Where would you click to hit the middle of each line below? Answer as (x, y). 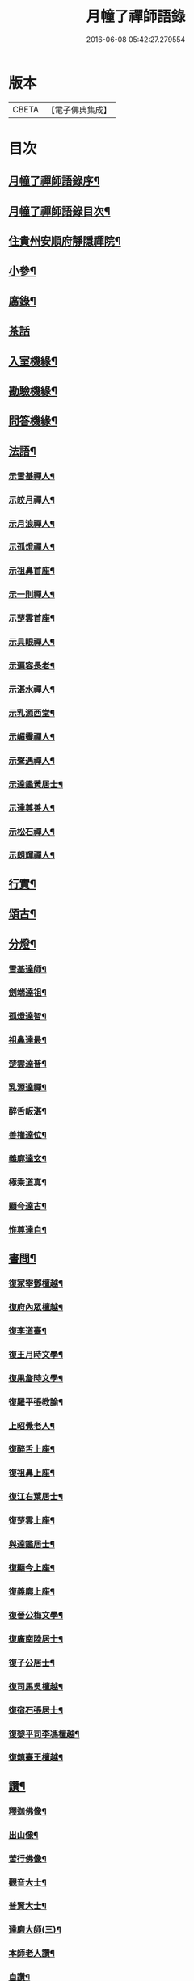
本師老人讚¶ (32, 1954)
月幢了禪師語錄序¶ (54, 181)
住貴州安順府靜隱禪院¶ (65, 241)
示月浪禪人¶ (32, 524)
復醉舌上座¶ (32, 1449)
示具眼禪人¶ (32, 642)
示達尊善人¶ (32, 807)
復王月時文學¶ (36, 1355)
